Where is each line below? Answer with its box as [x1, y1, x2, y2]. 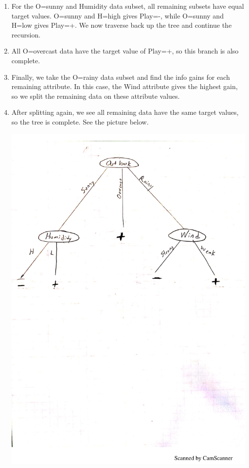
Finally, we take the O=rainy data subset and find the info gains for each [11, 72, 230, 82]
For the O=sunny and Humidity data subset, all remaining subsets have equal [11, 1, 244, 11]
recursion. [11, 29, 41, 39]
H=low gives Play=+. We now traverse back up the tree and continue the [11, 20, 232, 30]
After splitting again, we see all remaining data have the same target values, [11, 107, 239, 117]
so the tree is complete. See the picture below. [11, 116, 149, 126]
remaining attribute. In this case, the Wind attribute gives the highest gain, [11, 81, 238, 91]
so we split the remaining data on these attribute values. [11, 90, 180, 101]
